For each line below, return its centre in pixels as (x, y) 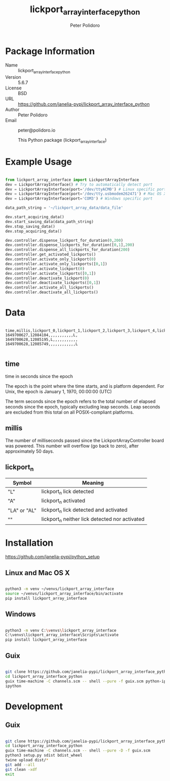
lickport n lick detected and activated (84, 510)
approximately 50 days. (30, 451)
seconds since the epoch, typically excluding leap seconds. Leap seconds (83, 407)
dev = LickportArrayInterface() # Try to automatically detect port (79, 184)
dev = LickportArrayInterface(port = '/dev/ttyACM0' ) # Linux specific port (86, 189)
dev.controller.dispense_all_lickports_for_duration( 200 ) (68, 250)
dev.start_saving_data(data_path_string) (50, 222)
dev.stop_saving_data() (30, 226)
